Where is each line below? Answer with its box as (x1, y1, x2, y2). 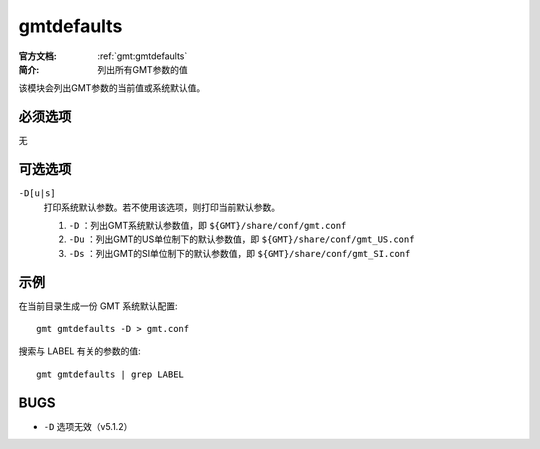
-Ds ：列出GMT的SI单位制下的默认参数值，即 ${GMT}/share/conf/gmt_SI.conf (68, 247, 411, 259)
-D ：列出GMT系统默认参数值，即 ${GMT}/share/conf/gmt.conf (68, 219, 347, 231)
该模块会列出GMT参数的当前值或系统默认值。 (18, 82, 206, 94)
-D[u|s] (18, 188, 57, 199)
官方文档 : (18, 50, 57, 62)
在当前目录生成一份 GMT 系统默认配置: (18, 300, 179, 312)
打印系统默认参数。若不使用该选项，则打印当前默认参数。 (43, 201, 280, 213)
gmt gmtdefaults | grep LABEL (36, 368, 185, 380)
